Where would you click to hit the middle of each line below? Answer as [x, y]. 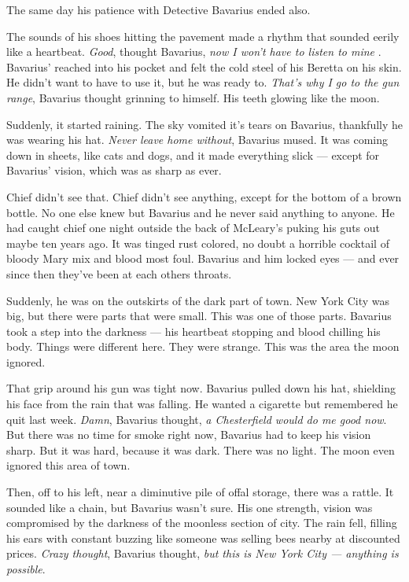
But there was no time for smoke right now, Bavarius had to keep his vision [189, 435]
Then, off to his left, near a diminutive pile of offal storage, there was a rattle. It [200, 492]
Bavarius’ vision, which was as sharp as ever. [114, 170]
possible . [26, 569]
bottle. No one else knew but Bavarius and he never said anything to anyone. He [201, 212]
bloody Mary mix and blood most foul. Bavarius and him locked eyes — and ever [203, 258]
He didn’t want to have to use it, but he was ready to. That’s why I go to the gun [203, 82]
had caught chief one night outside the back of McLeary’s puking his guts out [193, 228]
